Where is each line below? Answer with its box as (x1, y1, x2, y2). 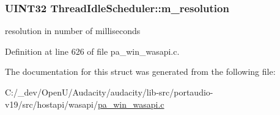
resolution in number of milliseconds (5, 24, 141, 37)
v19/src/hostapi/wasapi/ (5, 97, 98, 110)
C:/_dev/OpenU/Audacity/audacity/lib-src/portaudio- (5, 86, 213, 98)
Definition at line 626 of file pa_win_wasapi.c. (5, 44, 180, 57)
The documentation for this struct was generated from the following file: (5, 65, 276, 78)
